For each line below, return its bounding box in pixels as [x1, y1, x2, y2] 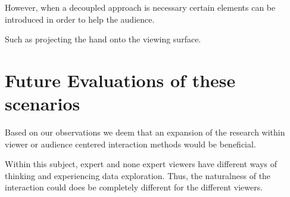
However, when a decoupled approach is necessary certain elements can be [5, 1, 276, 13]
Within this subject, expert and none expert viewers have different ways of [5, 158, 277, 170]
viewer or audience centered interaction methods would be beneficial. [5, 137, 256, 150]
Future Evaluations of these [5, 67, 236, 92]
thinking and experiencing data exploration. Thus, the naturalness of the [5, 169, 271, 181]
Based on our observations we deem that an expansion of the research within [5, 126, 285, 138]
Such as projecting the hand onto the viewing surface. [5, 33, 201, 45]
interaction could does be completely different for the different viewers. [5, 181, 263, 193]
